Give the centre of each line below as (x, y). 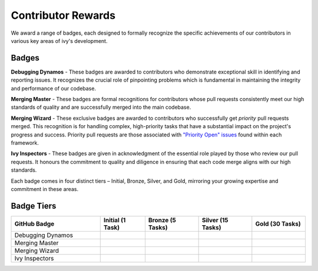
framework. (25, 143)
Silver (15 (215, 220)
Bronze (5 (162, 220)
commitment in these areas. (45, 189)
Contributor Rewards (63, 15)
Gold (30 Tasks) (278, 223)
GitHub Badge (34, 223)
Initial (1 (115, 220)
